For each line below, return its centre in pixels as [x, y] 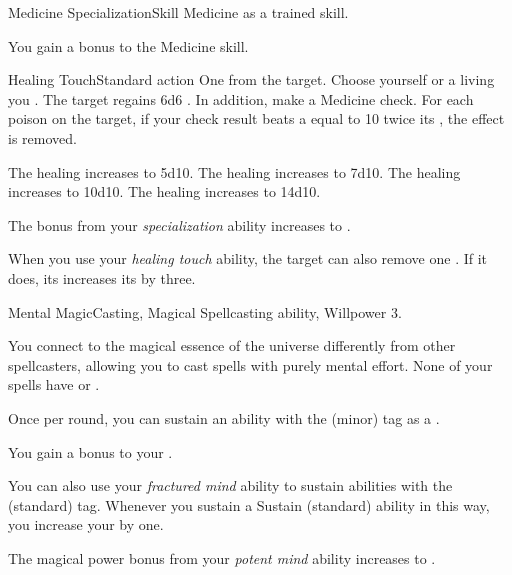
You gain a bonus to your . [90, 451]
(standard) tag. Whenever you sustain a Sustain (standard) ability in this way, [249, 504]
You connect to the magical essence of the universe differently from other [232, 345]
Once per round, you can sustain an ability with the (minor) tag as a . [224, 417]
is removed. [42, 137]
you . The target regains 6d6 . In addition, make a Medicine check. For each [241, 98]
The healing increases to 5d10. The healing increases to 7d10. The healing [234, 171]
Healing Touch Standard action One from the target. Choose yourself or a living [251, 79]
